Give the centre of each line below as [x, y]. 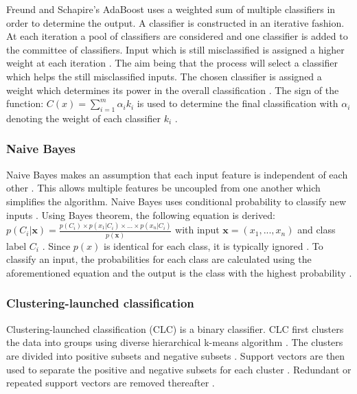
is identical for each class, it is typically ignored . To [214, 245]
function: [25, 103]
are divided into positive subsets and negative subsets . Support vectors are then [176, 355]
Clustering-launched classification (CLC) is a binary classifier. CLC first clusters [175, 328]
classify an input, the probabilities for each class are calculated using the [159, 259]
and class [316, 230]
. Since [56, 245]
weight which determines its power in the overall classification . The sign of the [173, 90]
